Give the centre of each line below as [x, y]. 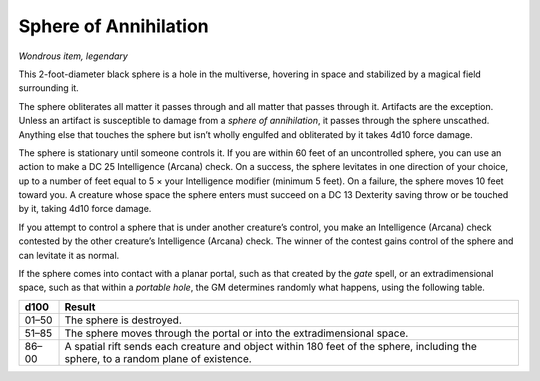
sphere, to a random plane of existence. [158, 358]
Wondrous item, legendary [73, 56]
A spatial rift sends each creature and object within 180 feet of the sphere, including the [270, 346]
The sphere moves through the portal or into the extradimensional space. [236, 333]
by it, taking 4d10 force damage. [85, 209]
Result [80, 307]
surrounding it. [48, 88]
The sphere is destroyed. [123, 320]
